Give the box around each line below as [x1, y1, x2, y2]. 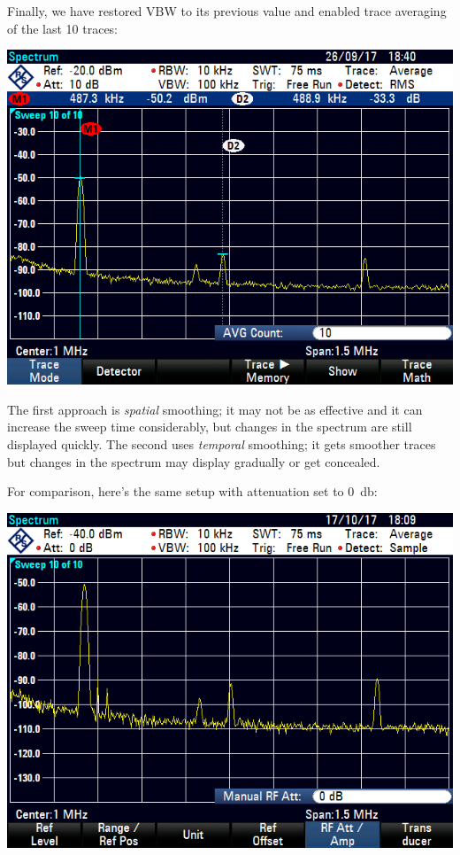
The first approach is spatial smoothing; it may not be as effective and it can [7, 400, 423, 418]
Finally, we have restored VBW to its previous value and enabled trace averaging [7, 2, 447, 19]
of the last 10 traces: [7, 19, 119, 37]
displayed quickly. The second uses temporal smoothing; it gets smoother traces [7, 434, 436, 453]
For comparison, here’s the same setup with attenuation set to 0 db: [7, 482, 378, 501]
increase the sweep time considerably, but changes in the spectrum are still [7, 417, 412, 436]
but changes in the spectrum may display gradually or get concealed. [7, 452, 380, 470]
